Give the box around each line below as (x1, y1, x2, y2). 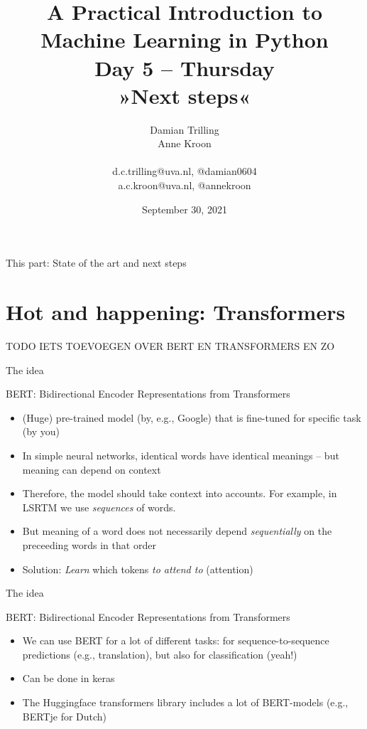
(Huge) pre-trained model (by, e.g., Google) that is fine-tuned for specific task (22, 410, 361, 425)
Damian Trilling (150, 122, 219, 137)
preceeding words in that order (22, 537, 156, 552)
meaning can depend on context (22, 462, 161, 477)
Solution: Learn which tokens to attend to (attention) (22, 561, 253, 576)
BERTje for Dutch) (22, 708, 107, 723)
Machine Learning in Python (40, 25, 329, 54)
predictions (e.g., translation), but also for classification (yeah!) (22, 646, 297, 661)
